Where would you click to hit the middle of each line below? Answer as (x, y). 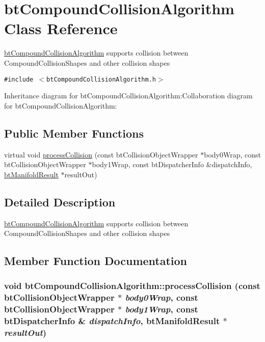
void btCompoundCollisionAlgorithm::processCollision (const (132, 286)
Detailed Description (60, 202)
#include (19, 79)
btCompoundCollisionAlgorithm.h (101, 79)
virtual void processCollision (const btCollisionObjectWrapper (101, 154)
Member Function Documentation (96, 261)
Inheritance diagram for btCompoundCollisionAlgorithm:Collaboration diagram (128, 96)
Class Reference (61, 28)
